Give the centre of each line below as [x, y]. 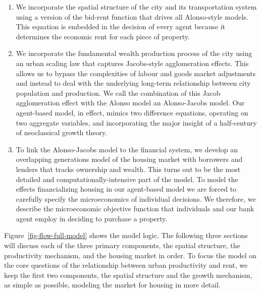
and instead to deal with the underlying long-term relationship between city [133, 83]
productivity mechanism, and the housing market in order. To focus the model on [130, 255]
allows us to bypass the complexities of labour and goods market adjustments [136, 73]
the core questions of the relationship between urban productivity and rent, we [126, 265]
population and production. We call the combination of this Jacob [118, 93]
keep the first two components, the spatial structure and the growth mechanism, [128, 275]
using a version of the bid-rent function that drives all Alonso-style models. [132, 16]
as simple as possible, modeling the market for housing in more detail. [112, 285]
